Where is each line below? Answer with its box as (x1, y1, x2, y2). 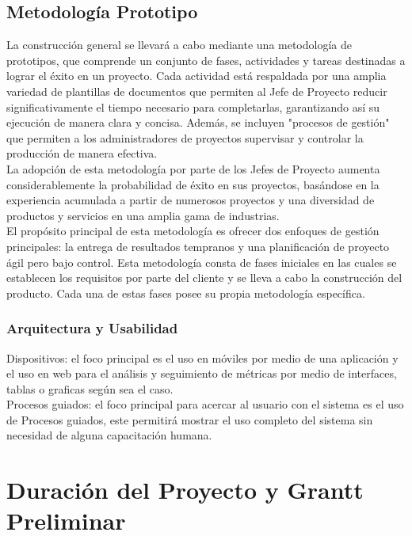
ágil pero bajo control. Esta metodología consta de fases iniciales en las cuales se (6, 253, 397, 270)
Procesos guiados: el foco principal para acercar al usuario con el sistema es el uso (6, 396, 404, 412)
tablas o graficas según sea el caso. (6, 380, 174, 397)
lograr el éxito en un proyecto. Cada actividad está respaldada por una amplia (6, 67, 387, 84)
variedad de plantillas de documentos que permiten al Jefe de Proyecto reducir (6, 82, 387, 99)
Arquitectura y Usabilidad (6, 318, 178, 338)
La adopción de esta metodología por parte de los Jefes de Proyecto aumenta (6, 160, 380, 177)
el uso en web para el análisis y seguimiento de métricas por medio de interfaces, (6, 365, 397, 382)
